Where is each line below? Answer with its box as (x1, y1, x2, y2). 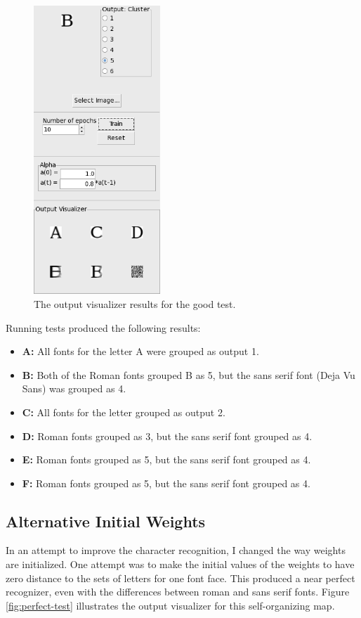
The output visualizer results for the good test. (34, 296, 236, 311)
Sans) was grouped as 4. (22, 381, 126, 396)
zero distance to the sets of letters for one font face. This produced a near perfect (6, 570, 355, 585)
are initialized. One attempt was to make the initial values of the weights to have (6, 557, 355, 572)
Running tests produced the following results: (6, 320, 201, 335)
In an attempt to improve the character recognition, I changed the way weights (6, 543, 346, 558)
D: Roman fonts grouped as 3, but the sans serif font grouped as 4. (22, 428, 313, 443)
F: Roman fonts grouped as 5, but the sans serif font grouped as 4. (22, 475, 310, 490)
